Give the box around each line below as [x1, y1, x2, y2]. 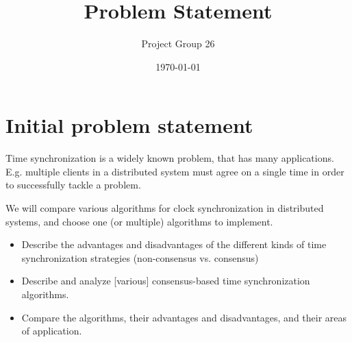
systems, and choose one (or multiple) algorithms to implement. [5, 214, 273, 228]
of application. [21, 323, 82, 338]
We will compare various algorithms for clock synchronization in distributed [5, 201, 324, 215]
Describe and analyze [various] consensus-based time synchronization [21, 273, 310, 288]
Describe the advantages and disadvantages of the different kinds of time [21, 237, 327, 252]
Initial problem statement [5, 111, 253, 139]
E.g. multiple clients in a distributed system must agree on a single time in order [5, 164, 344, 178]
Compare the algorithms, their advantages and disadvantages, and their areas [21, 310, 347, 324]
